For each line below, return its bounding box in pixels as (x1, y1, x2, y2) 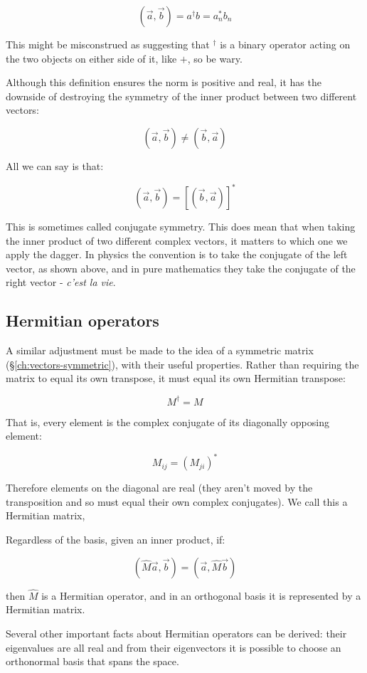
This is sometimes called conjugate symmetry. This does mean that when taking (6, 219, 356, 234)
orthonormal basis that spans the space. (6, 654, 179, 669)
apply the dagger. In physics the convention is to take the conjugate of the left (6, 247, 348, 262)
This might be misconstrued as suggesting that (6, 37, 210, 51)
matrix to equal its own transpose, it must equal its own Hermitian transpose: (6, 371, 346, 386)
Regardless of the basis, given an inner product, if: (6, 531, 225, 546)
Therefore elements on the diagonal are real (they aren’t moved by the (6, 480, 313, 495)
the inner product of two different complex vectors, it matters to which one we (6, 233, 348, 248)
